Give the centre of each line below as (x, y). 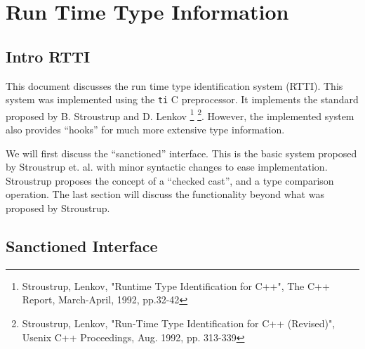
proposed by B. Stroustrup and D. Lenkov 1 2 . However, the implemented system (180, 114)
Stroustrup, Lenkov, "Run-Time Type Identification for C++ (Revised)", (179, 323)
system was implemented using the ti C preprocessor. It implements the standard (182, 99)
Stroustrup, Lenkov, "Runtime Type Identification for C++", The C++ (176, 285)
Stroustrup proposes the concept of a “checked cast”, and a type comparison (170, 180)
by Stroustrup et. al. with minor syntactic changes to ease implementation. (167, 167)
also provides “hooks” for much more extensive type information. (145, 130)
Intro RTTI (48, 56)
